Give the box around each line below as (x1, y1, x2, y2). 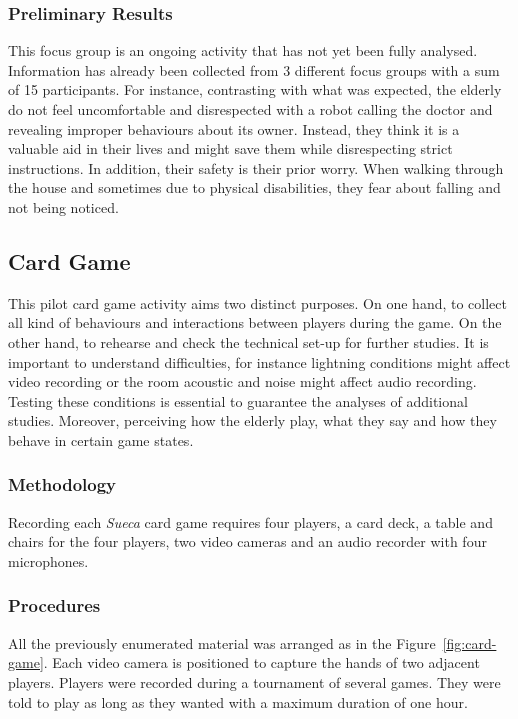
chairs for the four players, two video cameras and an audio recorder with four (8, 531, 487, 552)
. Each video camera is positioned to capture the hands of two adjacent (43, 652, 480, 673)
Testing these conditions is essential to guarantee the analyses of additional (8, 390, 468, 411)
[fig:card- (442, 632, 497, 653)
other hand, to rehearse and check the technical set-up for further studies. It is (8, 331, 489, 352)
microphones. (8, 550, 89, 571)
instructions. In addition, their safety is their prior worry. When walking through (8, 157, 504, 178)
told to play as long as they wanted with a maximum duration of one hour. (8, 691, 468, 712)
